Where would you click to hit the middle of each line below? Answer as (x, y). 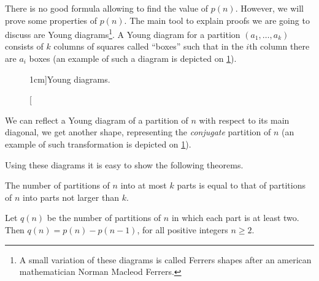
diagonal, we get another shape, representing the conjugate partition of (138, 132)
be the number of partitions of (104, 218)
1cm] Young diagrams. (70, 79)
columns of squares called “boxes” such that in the (148, 46)
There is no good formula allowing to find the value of (107, 8)
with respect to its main (244, 120)
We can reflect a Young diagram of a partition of (97, 120)
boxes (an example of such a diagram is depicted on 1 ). (133, 58)
